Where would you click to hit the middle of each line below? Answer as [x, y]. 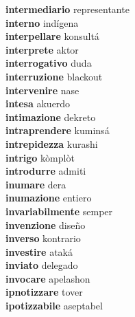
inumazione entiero [49, 198]
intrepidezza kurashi [52, 143]
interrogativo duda [49, 63]
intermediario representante [67, 9]
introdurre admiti [46, 171]
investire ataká [39, 251]
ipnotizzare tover [44, 292]
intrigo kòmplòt [40, 157]
